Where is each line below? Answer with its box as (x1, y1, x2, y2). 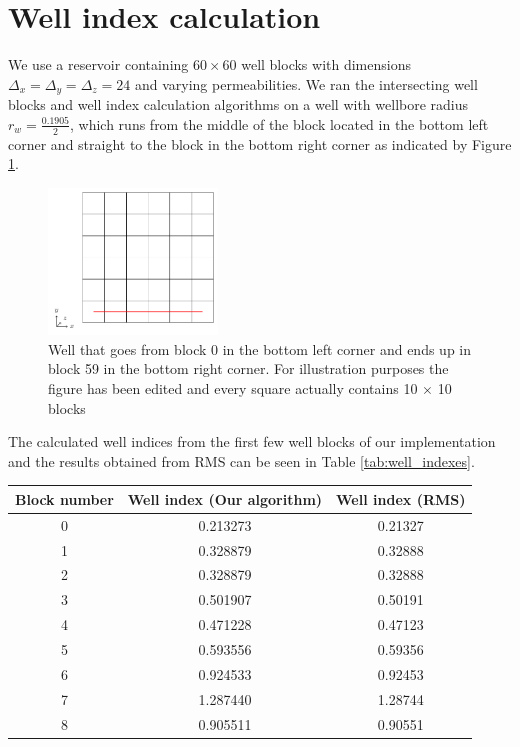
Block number (15, 488, 114, 509)
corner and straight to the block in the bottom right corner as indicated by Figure (8, 133, 512, 154)
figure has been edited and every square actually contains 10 (48, 378, 418, 399)
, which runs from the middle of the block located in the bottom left (70, 113, 489, 134)
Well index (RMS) (336, 488, 466, 509)
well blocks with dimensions (241, 54, 411, 75)
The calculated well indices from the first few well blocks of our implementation (8, 431, 496, 452)
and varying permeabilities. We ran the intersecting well (134, 73, 478, 94)
